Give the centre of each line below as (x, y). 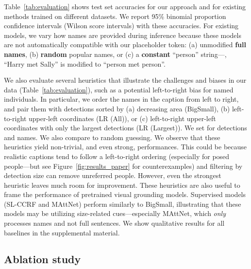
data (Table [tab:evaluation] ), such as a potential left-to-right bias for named (119, 89)
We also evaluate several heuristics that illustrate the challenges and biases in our (125, 80)
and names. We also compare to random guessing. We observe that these (112, 137)
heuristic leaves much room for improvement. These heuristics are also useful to (122, 185)
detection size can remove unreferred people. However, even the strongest (113, 175)
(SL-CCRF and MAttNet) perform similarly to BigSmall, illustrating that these (123, 204)
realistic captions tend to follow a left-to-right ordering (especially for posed (117, 156)
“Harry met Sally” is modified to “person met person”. (85, 63)
